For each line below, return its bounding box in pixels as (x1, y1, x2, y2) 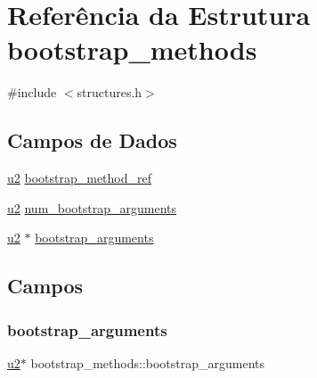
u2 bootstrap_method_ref (7, 168, 151, 187)
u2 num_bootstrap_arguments (7, 198, 177, 217)
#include (7, 83, 57, 102)
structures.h (77, 83, 142, 102)
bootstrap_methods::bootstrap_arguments (30, 353, 265, 372)
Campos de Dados (7, 127, 177, 154)
